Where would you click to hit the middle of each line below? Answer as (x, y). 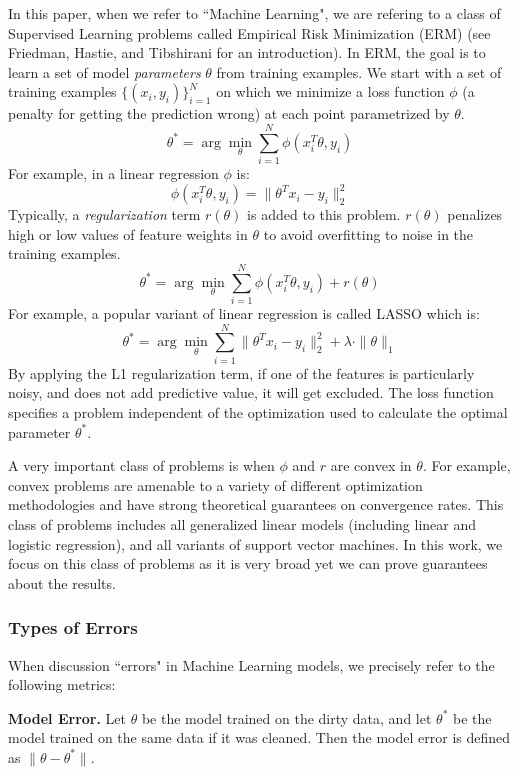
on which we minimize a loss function (330, 91)
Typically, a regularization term (104, 214)
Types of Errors (73, 627)
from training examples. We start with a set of (359, 71)
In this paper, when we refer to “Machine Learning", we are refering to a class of (254, 13)
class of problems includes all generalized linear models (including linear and (242, 523)
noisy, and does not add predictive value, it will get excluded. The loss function (251, 392)
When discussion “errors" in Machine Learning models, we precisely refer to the (251, 664)
